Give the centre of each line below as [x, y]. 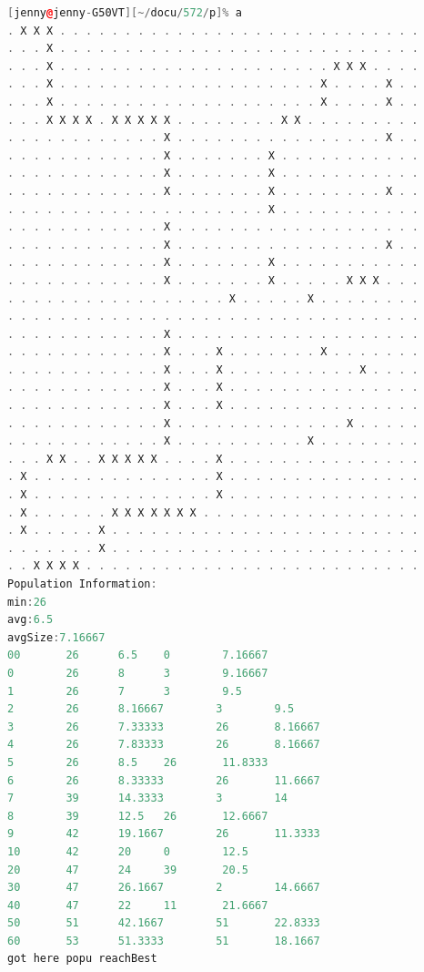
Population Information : [82, 584]
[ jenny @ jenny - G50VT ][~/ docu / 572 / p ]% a [125, 13]
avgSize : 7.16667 [56, 637]
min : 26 [27, 602]
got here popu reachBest [82, 959]
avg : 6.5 [30, 620]
